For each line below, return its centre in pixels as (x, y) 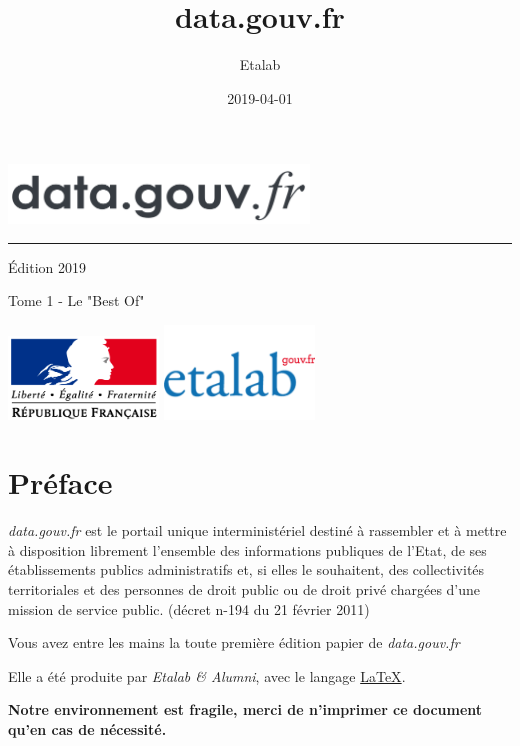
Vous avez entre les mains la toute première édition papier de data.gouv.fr (234, 642)
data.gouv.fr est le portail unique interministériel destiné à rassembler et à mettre (257, 530)
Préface (60, 482)
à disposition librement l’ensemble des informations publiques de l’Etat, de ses (247, 549)
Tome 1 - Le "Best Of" (76, 300)
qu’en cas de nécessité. (87, 729)
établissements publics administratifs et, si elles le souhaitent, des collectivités (246, 569)
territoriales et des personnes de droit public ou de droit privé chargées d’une (244, 589)
